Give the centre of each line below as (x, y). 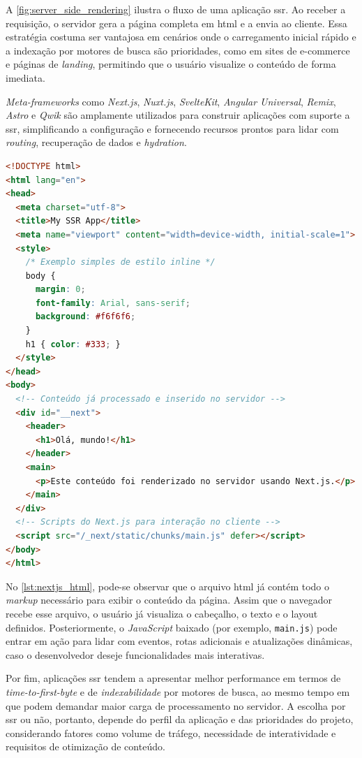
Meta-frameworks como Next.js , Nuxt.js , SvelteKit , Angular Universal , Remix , (171, 101)
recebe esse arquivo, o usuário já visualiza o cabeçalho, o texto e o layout (162, 613)
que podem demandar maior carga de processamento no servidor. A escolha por (176, 705)
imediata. (25, 77)
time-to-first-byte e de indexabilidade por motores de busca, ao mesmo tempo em (178, 691)
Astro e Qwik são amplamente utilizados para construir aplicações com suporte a (178, 115)
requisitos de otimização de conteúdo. (85, 746)
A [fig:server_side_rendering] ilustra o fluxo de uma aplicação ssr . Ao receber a (176, 9)
